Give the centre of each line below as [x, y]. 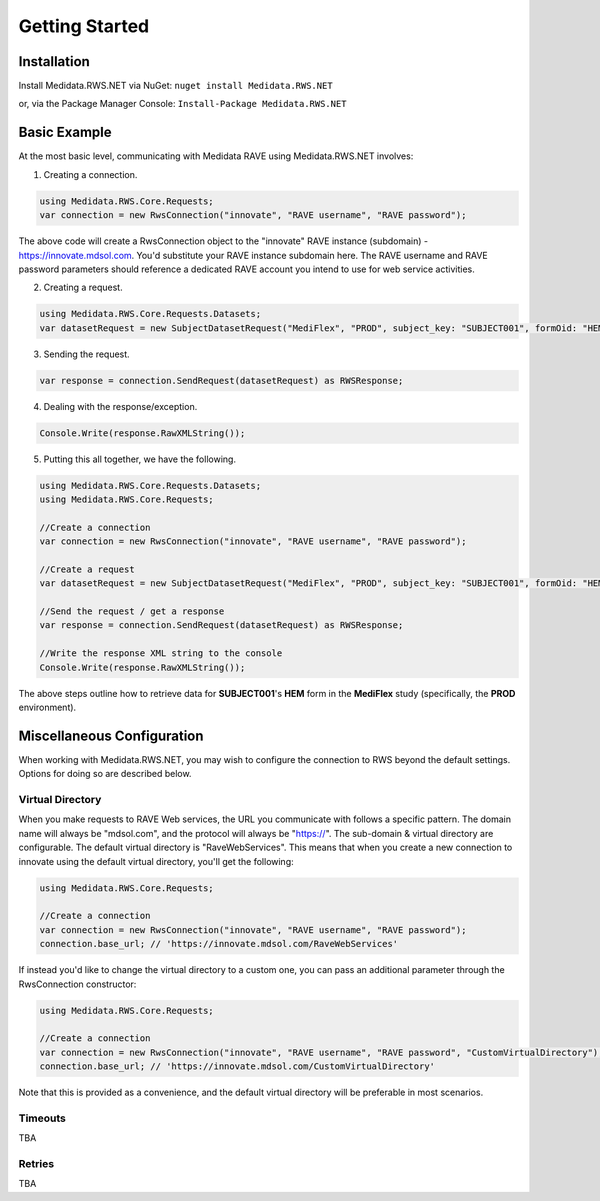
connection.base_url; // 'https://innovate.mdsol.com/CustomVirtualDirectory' [237, 1066]
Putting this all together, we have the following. [140, 459]
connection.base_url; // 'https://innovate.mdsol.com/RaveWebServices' [219, 944]
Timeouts [42, 1118]
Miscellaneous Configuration [111, 735]
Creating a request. [83, 287]
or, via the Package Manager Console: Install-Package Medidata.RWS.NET [182, 104]
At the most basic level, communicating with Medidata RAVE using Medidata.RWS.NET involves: [216, 156]
